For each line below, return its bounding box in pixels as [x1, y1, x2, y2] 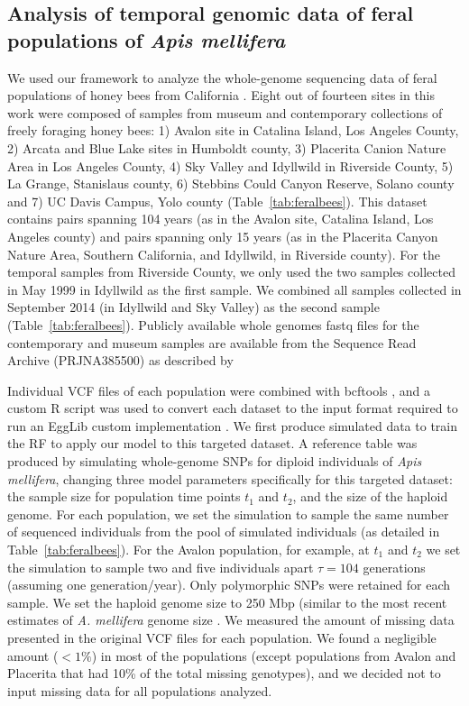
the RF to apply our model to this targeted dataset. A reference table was [7, 434, 418, 453]
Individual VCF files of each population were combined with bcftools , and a [7, 381, 431, 399]
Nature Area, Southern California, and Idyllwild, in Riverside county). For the [7, 244, 440, 263]
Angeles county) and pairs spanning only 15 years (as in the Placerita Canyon [7, 226, 438, 245]
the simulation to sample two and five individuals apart [7, 557, 314, 576]
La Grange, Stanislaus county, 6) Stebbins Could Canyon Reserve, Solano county [7, 174, 455, 193]
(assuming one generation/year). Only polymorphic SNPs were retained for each [7, 575, 451, 594]
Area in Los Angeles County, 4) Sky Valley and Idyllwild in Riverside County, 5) [7, 156, 454, 175]
